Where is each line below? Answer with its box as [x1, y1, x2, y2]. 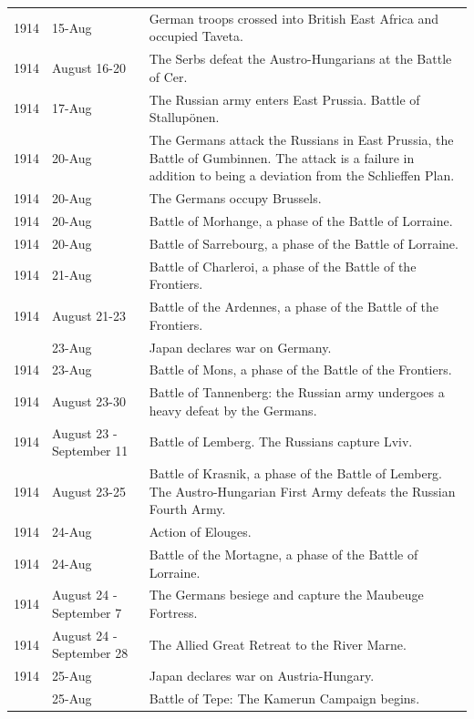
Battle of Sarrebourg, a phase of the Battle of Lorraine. [149, 233, 459, 252]
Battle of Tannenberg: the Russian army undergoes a [149, 383, 445, 402]
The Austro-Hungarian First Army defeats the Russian [149, 481, 456, 500]
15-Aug [52, 17, 92, 36]
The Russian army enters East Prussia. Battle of [149, 89, 420, 108]
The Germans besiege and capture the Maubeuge [149, 585, 424, 604]
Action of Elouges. [149, 522, 252, 541]
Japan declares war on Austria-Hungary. [149, 666, 375, 685]
